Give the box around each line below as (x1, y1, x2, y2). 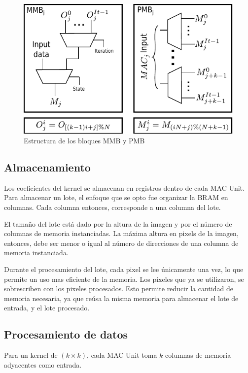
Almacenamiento (4, 160, 91, 175)
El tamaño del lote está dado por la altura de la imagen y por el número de (4, 218, 232, 229)
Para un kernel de (4, 350, 58, 360)
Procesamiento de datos (4, 327, 128, 342)
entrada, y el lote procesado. (4, 303, 90, 313)
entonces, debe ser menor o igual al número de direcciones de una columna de (4, 237, 239, 248)
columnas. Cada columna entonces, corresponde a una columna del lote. (4, 202, 221, 212)
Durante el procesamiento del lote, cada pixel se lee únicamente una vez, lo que (4, 264, 244, 274)
